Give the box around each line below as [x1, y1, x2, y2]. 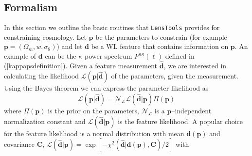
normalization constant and [4, 116, 86, 126]
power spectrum [84, 51, 132, 61]
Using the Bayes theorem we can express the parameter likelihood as [4, 83, 209, 93]
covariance [4, 139, 35, 149]
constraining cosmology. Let [4, 31, 87, 42]
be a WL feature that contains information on [91, 41, 229, 51]
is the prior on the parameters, [48, 106, 139, 116]
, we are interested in [163, 60, 227, 70]
